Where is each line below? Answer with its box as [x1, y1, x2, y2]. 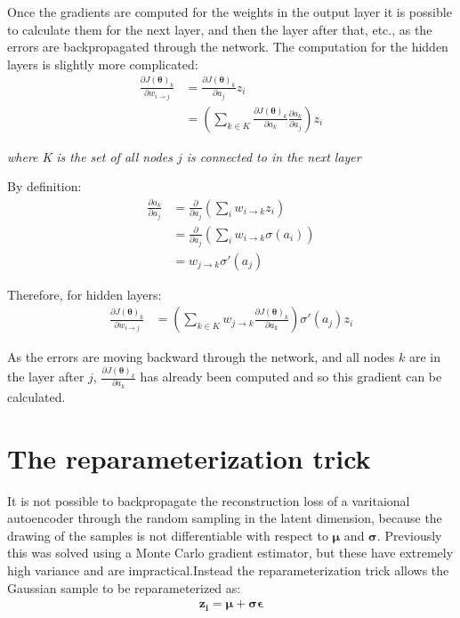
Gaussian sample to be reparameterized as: [7, 578, 241, 597]
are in [408, 348, 440, 366]
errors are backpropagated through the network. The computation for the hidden [7, 37, 448, 56]
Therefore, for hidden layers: [7, 285, 162, 303]
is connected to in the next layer [186, 147, 361, 165]
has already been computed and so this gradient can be [140, 367, 442, 386]
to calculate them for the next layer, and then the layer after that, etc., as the [7, 20, 432, 38]
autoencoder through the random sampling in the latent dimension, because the [7, 509, 442, 527]
